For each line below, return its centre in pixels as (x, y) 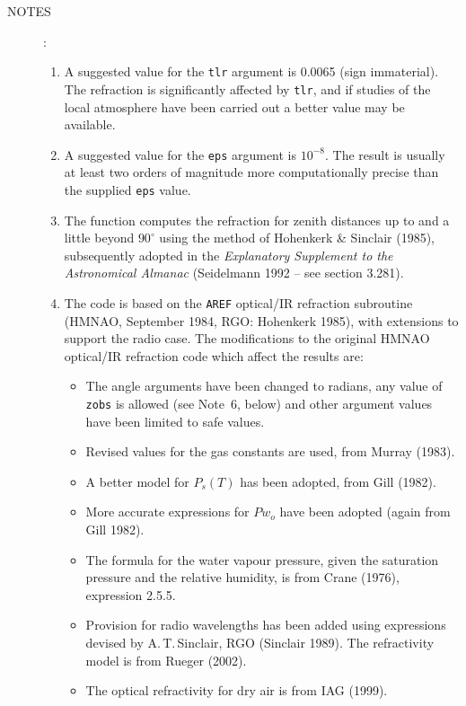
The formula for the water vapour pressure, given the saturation (262, 559)
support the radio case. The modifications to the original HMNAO (247, 338)
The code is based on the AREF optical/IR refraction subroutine (238, 302)
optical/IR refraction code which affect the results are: (214, 355)
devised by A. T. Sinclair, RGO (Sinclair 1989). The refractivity (260, 642)
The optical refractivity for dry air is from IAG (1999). (237, 690)
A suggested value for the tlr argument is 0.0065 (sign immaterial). (251, 71)
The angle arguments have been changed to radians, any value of (264, 386)
